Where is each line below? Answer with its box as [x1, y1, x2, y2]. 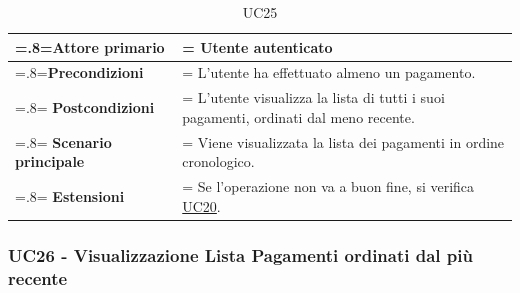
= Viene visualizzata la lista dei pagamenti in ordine [182, 131, 505, 152]
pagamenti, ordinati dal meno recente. [182, 106, 415, 127]
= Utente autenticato [182, 36, 333, 57]
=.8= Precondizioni [15, 62, 144, 83]
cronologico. [182, 151, 255, 172]
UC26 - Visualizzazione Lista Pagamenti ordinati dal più [8, 242, 473, 267]
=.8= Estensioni [15, 185, 125, 206]
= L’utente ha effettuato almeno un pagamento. [182, 62, 476, 83]
